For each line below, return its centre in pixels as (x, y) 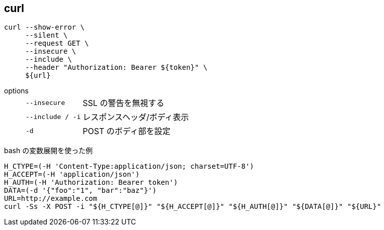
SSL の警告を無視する (123, 103)
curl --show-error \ (44, 27)
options (16, 91)
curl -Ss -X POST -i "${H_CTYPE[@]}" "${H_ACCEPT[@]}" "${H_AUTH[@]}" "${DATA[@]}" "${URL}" (193, 207)
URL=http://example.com (51, 199)
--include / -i (53, 117)
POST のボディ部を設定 (126, 131)
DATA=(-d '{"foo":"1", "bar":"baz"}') (80, 191)
